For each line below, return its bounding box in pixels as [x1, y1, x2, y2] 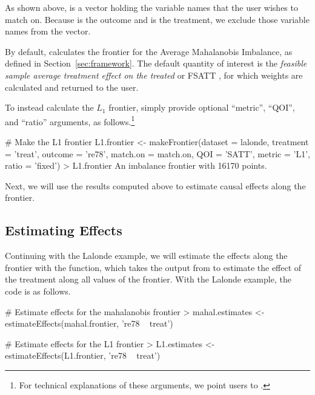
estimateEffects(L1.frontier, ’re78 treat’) [5, 349, 161, 362]
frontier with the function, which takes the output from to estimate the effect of [5, 261, 302, 273]
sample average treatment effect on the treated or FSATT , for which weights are [5, 68, 303, 81]
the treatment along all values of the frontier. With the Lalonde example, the [5, 273, 291, 286]
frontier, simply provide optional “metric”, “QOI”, [108, 101, 295, 114]
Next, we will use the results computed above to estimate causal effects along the [5, 179, 306, 192]
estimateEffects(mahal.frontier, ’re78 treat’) [5, 317, 173, 330]
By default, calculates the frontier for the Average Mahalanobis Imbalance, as [5, 45, 293, 57]
